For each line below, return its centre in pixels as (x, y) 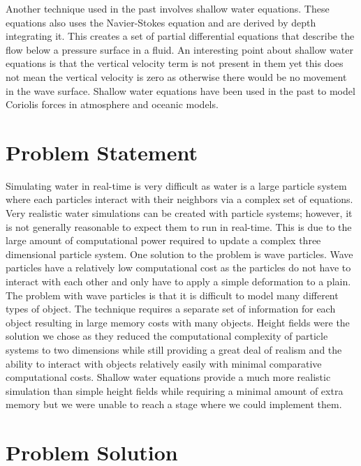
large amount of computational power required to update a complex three (163, 240)
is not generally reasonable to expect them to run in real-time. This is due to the (179, 226)
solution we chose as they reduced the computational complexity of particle (167, 336)
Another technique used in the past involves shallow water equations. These (168, 8)
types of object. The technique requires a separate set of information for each (171, 309)
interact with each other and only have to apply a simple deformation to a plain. (178, 281)
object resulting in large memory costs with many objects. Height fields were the (178, 322)
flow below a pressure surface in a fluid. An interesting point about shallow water (179, 49)
